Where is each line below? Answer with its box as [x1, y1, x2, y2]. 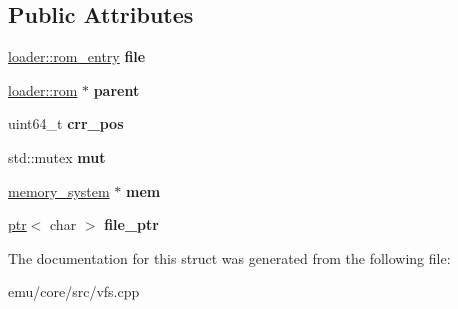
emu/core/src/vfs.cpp [8, 281, 140, 302]
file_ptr [104, 214, 159, 235]
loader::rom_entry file [8, 46, 146, 67]
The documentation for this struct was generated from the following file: [8, 247, 451, 268]
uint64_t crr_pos [8, 113, 124, 134]
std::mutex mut [8, 146, 106, 167]
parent [93, 79, 140, 100]
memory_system [8, 180, 110, 201]
